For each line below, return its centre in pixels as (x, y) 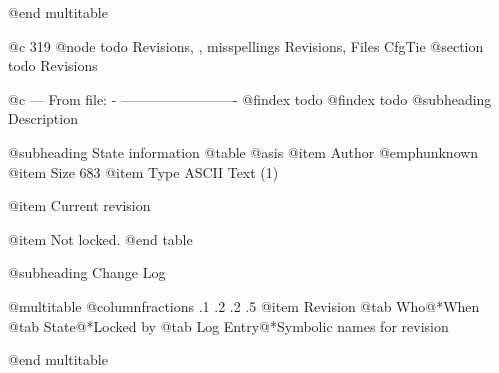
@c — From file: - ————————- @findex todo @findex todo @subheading (250, 98)
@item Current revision (79, 205)
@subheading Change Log (87, 272)
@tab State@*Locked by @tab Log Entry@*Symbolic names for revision (228, 325)
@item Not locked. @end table (100, 238)
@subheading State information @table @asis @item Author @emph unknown (243, 151)
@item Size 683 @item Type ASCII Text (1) (143, 171)
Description (43, 118)
